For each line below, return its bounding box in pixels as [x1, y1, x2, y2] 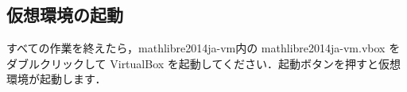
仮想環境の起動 [6, 2, 123, 27]
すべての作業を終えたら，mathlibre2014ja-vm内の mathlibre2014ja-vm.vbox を [6, 40, 401, 56]
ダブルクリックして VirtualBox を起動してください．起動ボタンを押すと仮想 [6, 55, 401, 71]
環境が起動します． [6, 71, 107, 87]
